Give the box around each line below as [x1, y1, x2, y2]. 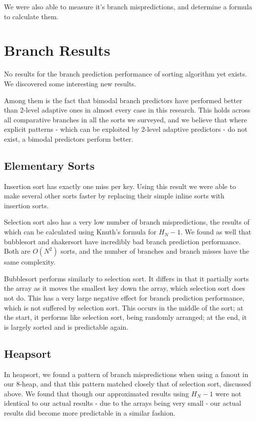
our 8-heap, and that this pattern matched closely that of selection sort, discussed [4, 379, 252, 389]
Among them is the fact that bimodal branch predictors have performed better [4, 95, 242, 105]
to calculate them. [4, 11, 59, 21]
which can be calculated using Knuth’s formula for [4, 227, 157, 237]
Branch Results [4, 40, 110, 60]
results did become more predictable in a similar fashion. [4, 407, 176, 418]
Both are [4, 246, 31, 256]
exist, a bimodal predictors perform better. [4, 133, 134, 144]
